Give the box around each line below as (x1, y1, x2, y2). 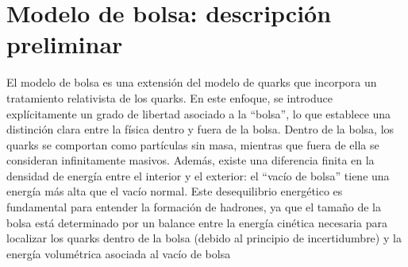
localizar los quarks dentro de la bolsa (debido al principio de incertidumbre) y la (6, 230, 402, 246)
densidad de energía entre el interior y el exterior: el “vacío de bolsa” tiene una (6, 167, 390, 184)
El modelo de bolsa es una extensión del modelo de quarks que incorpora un (6, 74, 377, 91)
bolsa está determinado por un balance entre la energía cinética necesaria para (6, 214, 387, 230)
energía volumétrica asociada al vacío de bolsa (6, 245, 231, 261)
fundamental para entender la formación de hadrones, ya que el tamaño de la (6, 199, 381, 215)
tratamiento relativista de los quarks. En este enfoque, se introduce (6, 89, 333, 106)
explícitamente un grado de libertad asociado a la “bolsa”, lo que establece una (6, 105, 391, 122)
